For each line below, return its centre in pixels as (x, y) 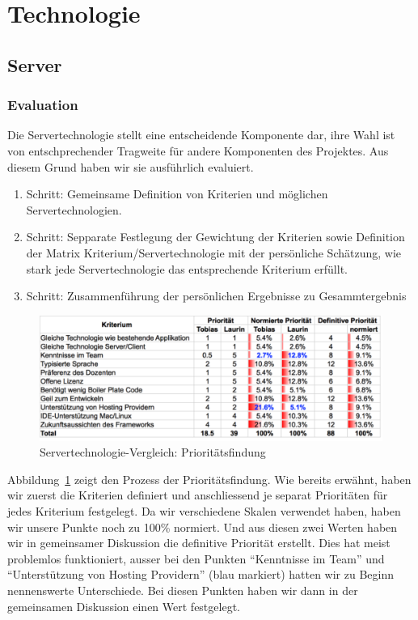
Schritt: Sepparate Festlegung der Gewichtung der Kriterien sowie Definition (215, 237)
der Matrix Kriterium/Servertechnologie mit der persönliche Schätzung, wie (213, 252)
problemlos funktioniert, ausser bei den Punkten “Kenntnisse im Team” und (196, 558)
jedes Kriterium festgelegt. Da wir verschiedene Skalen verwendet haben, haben (204, 510)
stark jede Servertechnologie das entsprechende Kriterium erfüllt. (187, 268)
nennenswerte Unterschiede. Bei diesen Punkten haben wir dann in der (183, 590)
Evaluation (43, 105)
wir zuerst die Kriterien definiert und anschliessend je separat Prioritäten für (198, 495)
